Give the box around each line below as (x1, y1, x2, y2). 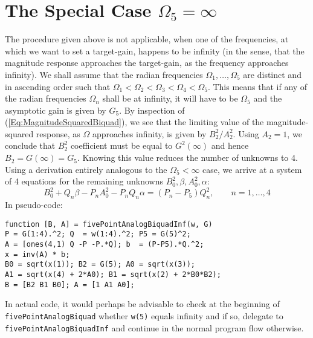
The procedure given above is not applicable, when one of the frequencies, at (5, 33, 289, 45)
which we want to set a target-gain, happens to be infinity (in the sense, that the (5, 44, 305, 57)
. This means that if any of (207, 80, 308, 93)
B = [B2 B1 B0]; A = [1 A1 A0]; (5, 280, 135, 289)
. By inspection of (119, 103, 185, 116)
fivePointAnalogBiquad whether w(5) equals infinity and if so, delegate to (5, 309, 283, 322)
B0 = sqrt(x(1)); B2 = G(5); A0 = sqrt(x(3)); (5, 260, 195, 269)
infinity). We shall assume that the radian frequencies (5, 68, 203, 80)
